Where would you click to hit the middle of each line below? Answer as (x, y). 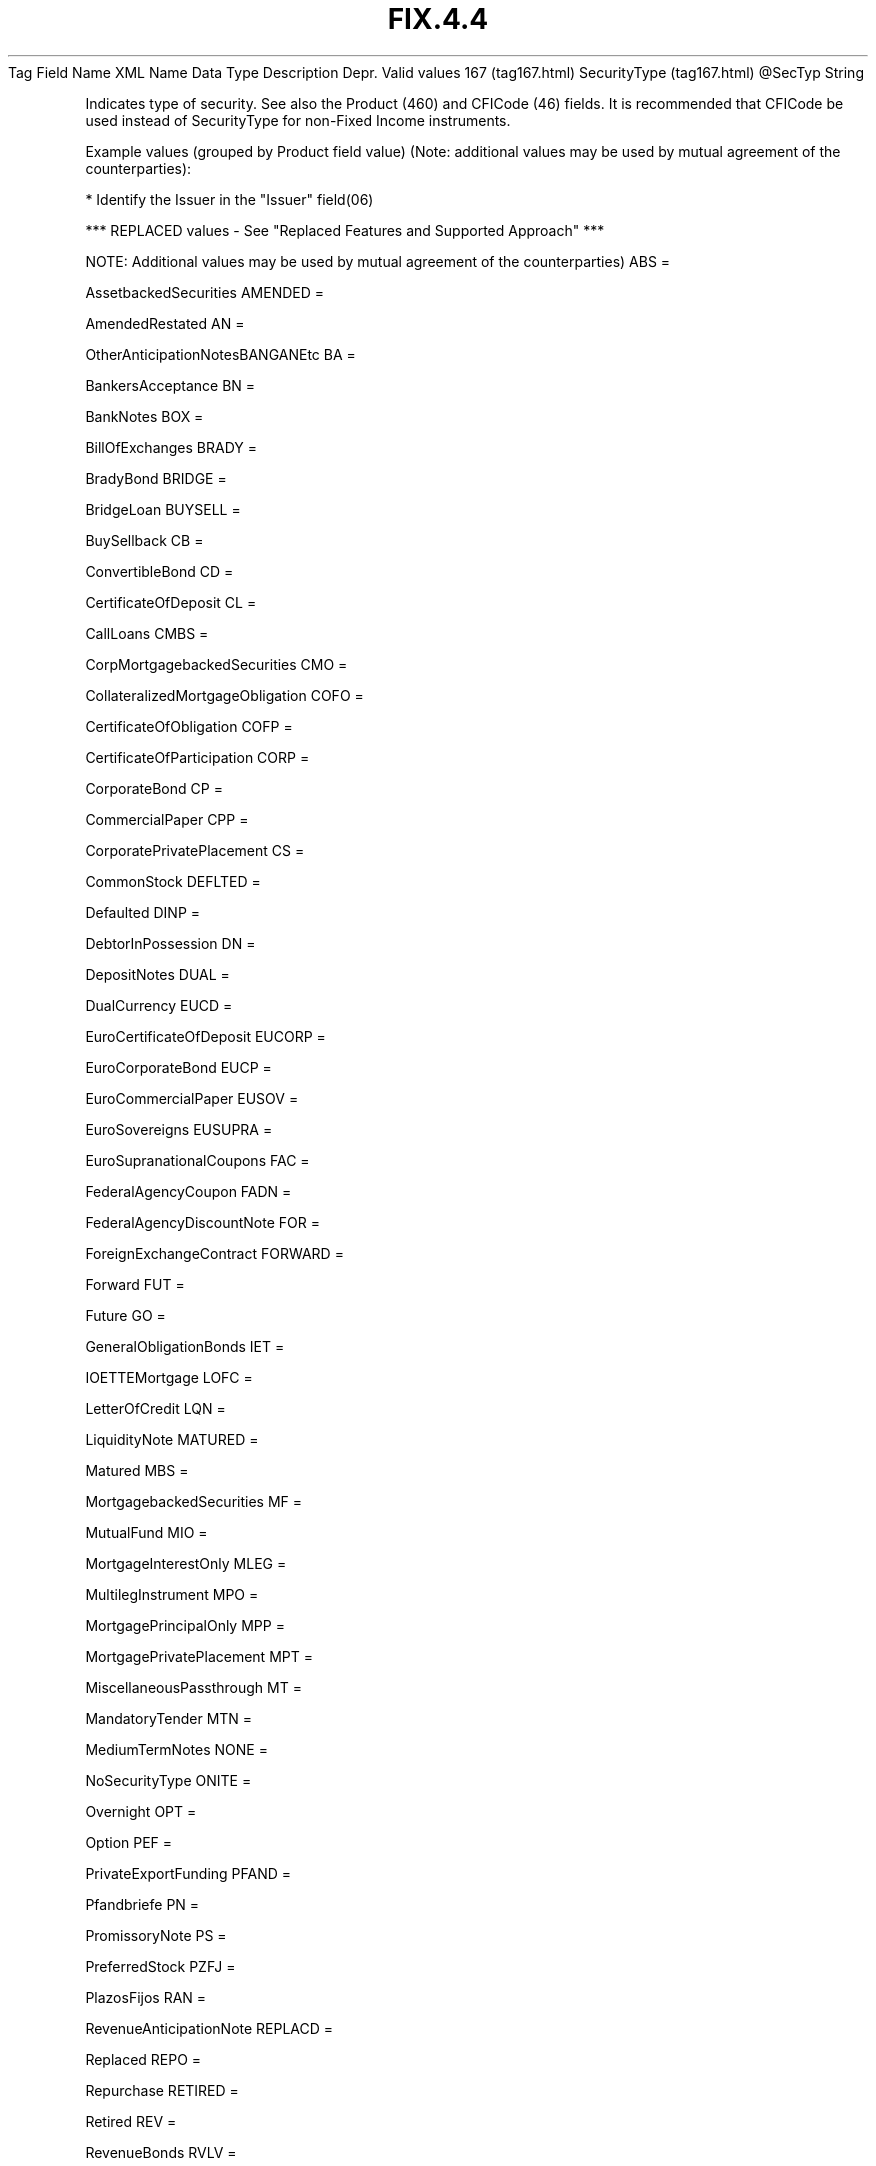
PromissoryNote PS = (156, 1935)
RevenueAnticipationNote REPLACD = (209, 2028)
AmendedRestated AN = (165, 323)
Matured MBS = (137, 1470)
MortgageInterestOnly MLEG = (186, 1563)
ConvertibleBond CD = (159, 571)
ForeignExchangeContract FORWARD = (214, 1253)
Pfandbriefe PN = (142, 1904)
